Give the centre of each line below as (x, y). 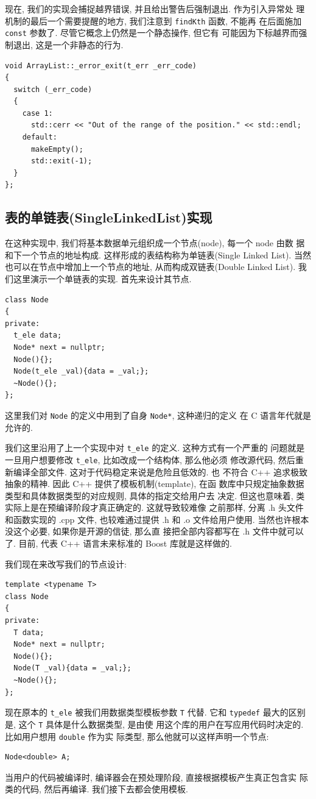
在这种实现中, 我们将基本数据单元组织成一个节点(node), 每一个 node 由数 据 (155, 243)
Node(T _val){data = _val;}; (72, 668)
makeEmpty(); (57, 149)
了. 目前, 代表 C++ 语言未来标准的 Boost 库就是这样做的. (118, 543)
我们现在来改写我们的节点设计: (66, 563)
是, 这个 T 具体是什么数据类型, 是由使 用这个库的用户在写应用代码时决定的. (154, 724)
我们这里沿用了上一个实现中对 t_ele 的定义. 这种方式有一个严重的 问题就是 (155, 448)
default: (40, 137)
